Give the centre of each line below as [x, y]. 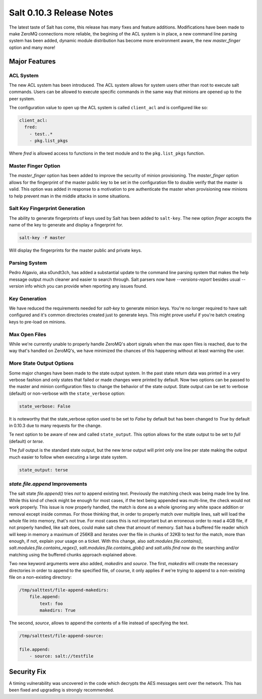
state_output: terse [43, 470]
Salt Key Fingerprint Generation [47, 209]
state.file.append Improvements [48, 484]
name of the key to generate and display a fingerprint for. [66, 225]
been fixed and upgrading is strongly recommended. [61, 690]
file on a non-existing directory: [41, 577]
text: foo [51, 603]
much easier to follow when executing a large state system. [68, 457]
